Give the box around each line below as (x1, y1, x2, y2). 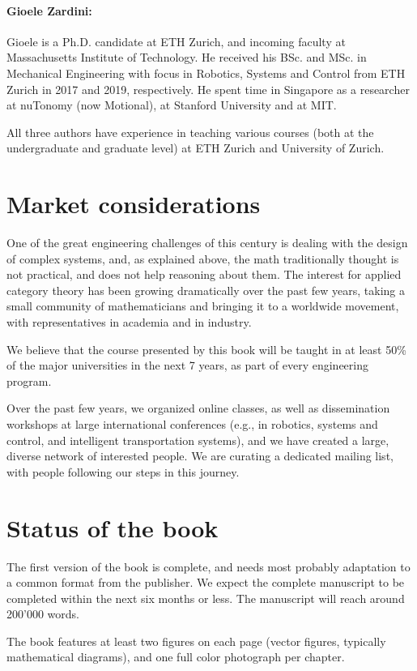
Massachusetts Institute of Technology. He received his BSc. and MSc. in (6, 49, 367, 66)
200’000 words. (6, 605, 79, 622)
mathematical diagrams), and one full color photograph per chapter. (6, 648, 345, 665)
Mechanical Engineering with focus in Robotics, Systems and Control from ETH (6, 64, 406, 81)
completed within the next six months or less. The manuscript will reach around (6, 589, 405, 606)
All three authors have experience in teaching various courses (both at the (6, 123, 374, 140)
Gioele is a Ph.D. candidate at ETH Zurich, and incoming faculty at (6, 32, 346, 49)
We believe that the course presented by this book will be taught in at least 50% (6, 340, 406, 357)
